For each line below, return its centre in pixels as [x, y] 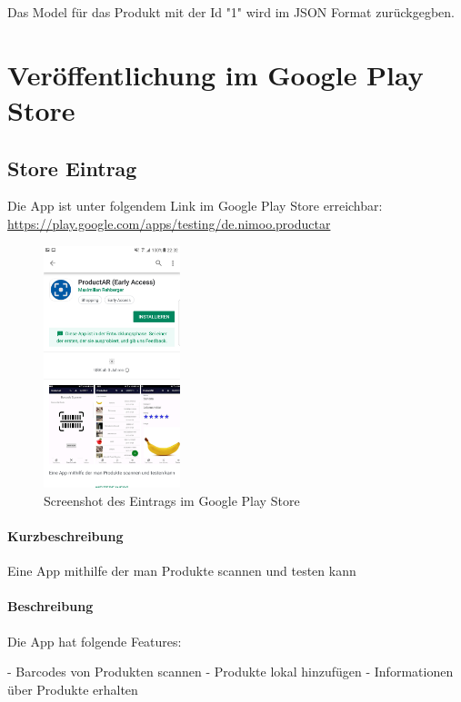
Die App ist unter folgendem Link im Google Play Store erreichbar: [195, 206]
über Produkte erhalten [73, 689]
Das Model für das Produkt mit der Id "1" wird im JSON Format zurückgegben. [231, 12]
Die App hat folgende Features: [95, 641]
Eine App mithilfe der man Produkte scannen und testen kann [182, 571]
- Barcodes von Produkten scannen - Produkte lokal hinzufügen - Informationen [230, 672]
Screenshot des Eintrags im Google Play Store [172, 500]
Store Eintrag [72, 168]
